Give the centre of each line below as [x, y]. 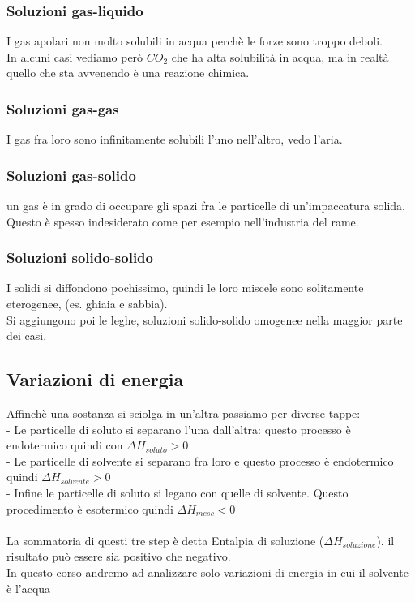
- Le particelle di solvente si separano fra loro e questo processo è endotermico [200, 460]
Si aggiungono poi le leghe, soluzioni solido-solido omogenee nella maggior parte [205, 319]
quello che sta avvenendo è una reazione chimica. [128, 73]
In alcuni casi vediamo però [75, 56]
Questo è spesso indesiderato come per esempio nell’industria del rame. [183, 221]
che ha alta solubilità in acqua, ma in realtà [280, 56]
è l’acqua [29, 588]
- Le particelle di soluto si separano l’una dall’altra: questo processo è [179, 429]
